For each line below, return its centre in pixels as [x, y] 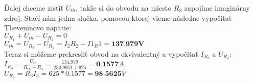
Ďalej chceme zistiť [34, 8]
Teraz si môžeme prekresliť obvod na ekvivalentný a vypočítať [101, 53]
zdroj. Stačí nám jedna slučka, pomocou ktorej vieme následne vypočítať [118, 17]
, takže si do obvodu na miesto [123, 8]
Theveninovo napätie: [38, 28]
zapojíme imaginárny [217, 8]
